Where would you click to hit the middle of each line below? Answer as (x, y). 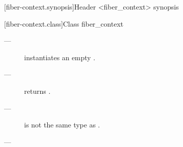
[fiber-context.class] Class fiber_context (64, 23)
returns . (37, 91)
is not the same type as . (62, 125)
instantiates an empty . (60, 57)
